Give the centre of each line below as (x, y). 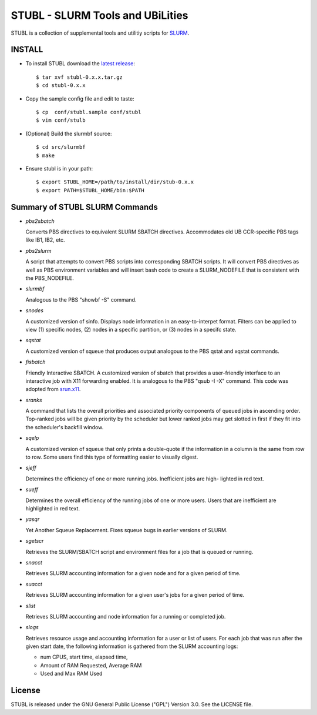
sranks (34, 400)
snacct (34, 562)
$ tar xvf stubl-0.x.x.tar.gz (80, 77)
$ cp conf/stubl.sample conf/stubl (89, 112)
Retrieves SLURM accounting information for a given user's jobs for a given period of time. (135, 595)
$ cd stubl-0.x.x (61, 86)
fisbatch (36, 362)
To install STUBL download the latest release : (80, 64)
